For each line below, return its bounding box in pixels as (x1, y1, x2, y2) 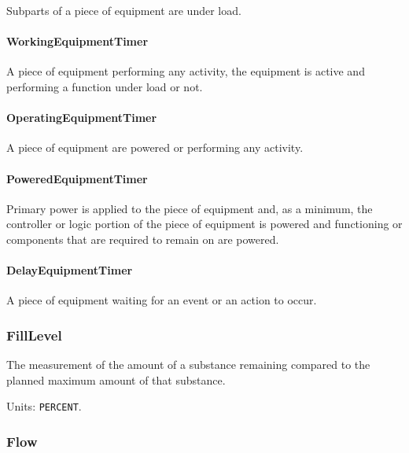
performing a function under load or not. (6, 78, 203, 94)
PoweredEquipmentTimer (6, 170, 148, 186)
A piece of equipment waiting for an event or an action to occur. (6, 292, 317, 308)
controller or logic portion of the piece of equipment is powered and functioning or (6, 215, 403, 232)
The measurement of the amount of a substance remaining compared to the (6, 356, 370, 373)
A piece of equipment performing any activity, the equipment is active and (6, 63, 365, 79)
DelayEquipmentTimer (6, 262, 133, 278)
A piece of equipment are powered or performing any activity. (6, 139, 304, 156)
